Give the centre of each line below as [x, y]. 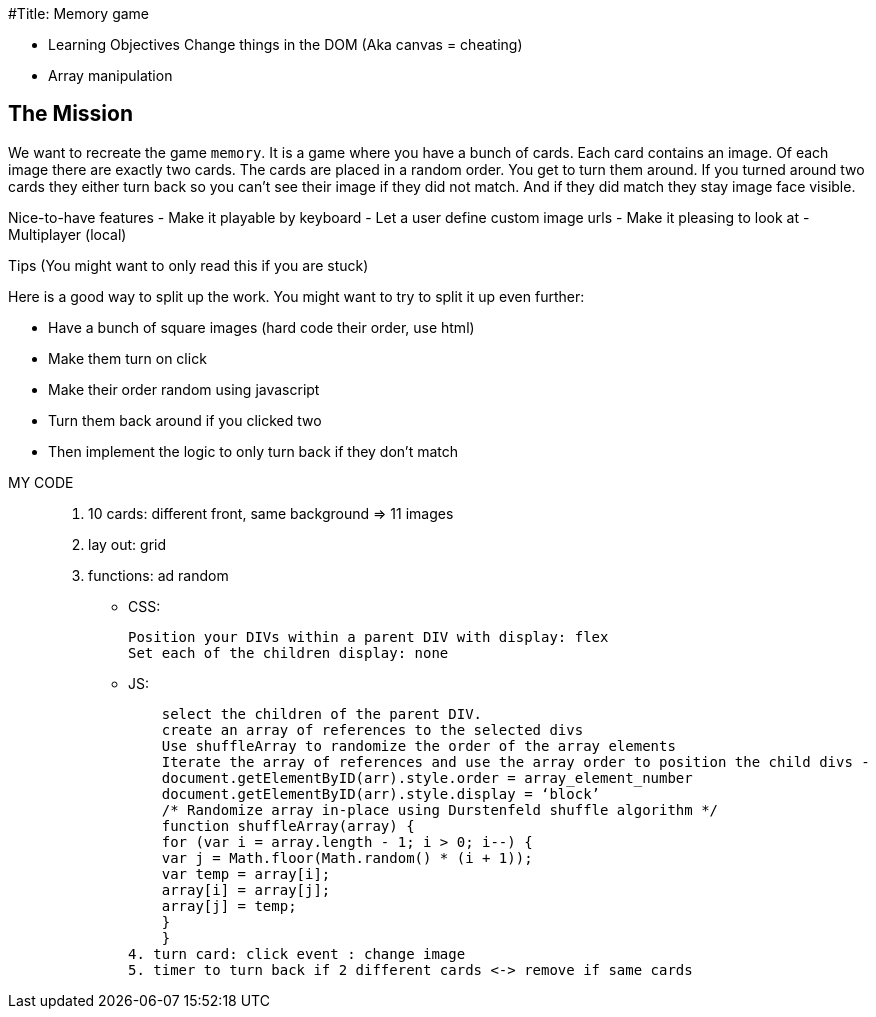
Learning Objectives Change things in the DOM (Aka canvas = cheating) [285, 44]
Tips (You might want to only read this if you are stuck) [188, 265]
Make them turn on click [127, 358]
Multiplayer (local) [67, 234]
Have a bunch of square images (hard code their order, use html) [261, 327]
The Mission [70, 114]
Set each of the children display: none [288, 652]
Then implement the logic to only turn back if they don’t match [253, 451]
